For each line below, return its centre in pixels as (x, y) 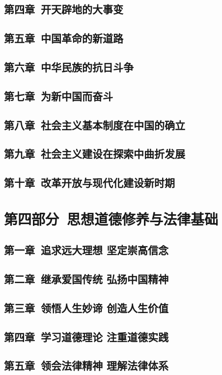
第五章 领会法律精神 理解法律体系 (86, 365)
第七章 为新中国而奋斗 (59, 96)
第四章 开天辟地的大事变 (64, 9)
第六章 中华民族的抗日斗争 (69, 67)
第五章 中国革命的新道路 (64, 38)
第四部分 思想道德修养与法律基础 (111, 218)
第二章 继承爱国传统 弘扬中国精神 (86, 279)
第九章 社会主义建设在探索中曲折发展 (95, 154)
